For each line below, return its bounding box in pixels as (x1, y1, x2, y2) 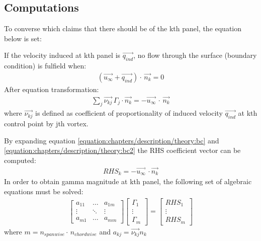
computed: (4, 155, 36, 166)
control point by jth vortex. (4, 118, 89, 129)
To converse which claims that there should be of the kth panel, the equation (4, 23, 242, 34)
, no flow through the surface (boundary (133, 50, 257, 60)
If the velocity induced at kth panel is (4, 50, 121, 60)
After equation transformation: (4, 84, 99, 94)
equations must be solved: (4, 186, 83, 196)
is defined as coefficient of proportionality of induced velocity (35, 108, 223, 118)
